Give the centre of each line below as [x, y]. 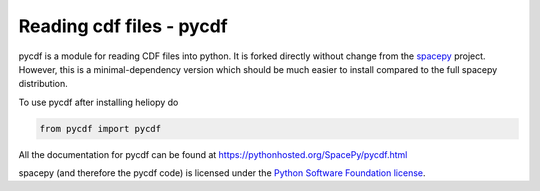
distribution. [43, 84]
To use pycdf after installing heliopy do [98, 102]
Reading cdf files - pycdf [123, 26]
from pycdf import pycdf [100, 128]
